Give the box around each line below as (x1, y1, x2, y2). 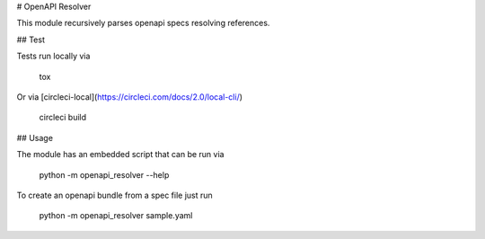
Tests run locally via (16, 50, 91, 62)
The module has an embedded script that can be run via (16, 149, 225, 160)
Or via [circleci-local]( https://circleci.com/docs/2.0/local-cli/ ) (16, 91, 242, 102)
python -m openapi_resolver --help (39, 169, 170, 180)
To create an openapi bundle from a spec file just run (16, 190, 213, 200)
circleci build (39, 112, 87, 123)
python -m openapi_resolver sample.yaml (39, 210, 193, 221)
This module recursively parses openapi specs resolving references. (16, 18, 270, 29)
